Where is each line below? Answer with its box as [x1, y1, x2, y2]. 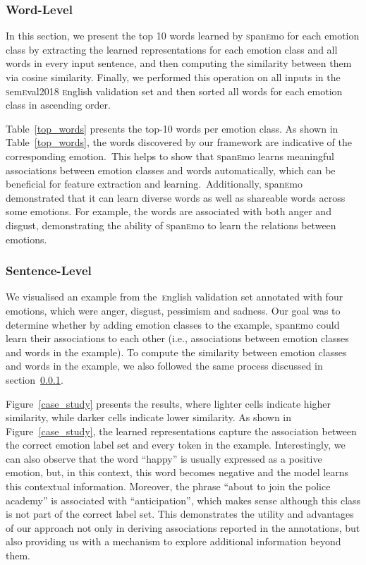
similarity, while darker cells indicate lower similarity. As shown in [6, 410, 292, 425]
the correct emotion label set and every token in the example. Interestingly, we [6, 437, 346, 452]
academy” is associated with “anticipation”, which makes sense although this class [6, 492, 361, 507]
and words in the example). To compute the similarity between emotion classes [6, 344, 347, 359]
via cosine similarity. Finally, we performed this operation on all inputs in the [6, 70, 341, 84]
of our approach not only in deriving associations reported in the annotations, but [6, 520, 360, 535]
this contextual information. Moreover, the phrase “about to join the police [6, 479, 331, 494]
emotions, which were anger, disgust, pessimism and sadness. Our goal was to [6, 303, 341, 317]
